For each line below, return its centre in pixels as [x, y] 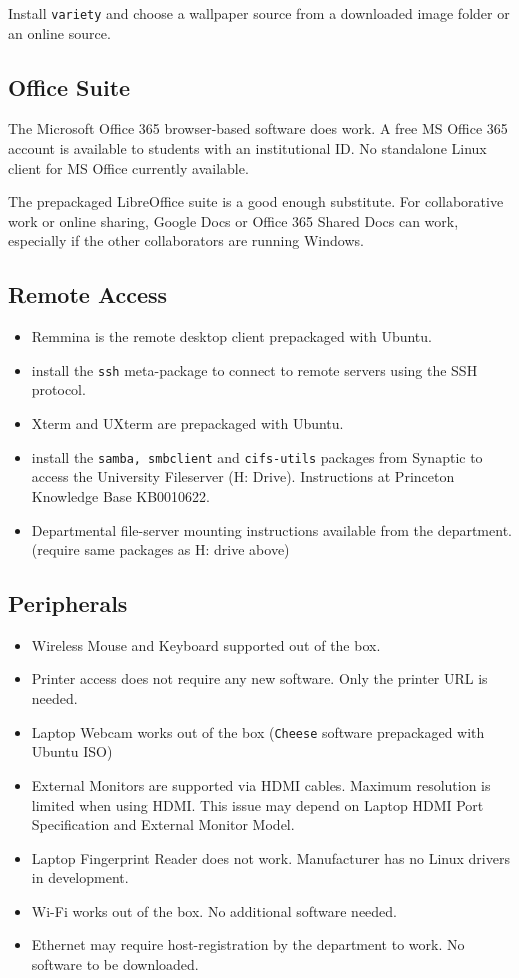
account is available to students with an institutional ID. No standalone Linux [247, 148]
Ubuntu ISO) [72, 751]
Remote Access [88, 294]
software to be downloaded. [115, 964]
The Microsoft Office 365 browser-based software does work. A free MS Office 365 [258, 128]
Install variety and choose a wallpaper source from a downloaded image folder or [259, 13]
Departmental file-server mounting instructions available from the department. [271, 529]
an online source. [59, 32]
